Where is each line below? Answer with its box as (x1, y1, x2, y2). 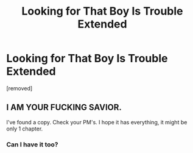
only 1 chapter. (6, 125, 43, 132)
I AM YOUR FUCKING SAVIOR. (6, 102, 122, 113)
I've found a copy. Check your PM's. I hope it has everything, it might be (6, 118, 188, 126)
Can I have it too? (6, 140, 59, 149)
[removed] (6, 84, 33, 92)
